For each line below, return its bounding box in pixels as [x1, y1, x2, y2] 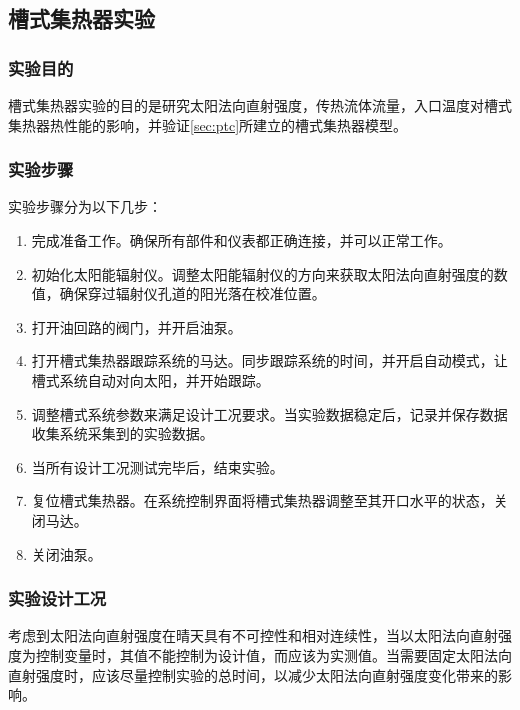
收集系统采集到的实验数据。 [31, 423, 214, 444]
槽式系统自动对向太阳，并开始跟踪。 [31, 369, 270, 390]
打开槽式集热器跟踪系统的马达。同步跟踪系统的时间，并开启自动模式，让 [31, 350, 508, 371]
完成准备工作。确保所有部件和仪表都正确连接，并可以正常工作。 [31, 230, 452, 250]
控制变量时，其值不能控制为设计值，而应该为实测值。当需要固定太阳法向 [35, 644, 512, 665]
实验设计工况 [8, 586, 107, 611]
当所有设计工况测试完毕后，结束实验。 [31, 456, 284, 477]
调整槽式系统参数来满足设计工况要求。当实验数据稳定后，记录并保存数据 [31, 403, 508, 424]
